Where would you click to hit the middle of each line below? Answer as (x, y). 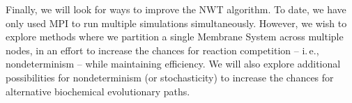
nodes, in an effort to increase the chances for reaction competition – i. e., (162, 50)
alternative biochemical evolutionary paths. (98, 91)
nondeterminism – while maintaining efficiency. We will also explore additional (173, 64)
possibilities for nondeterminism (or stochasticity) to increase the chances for (170, 77)
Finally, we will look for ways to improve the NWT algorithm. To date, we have (176, 9)
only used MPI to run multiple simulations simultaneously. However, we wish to (176, 23)
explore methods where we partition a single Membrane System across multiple (175, 37)
